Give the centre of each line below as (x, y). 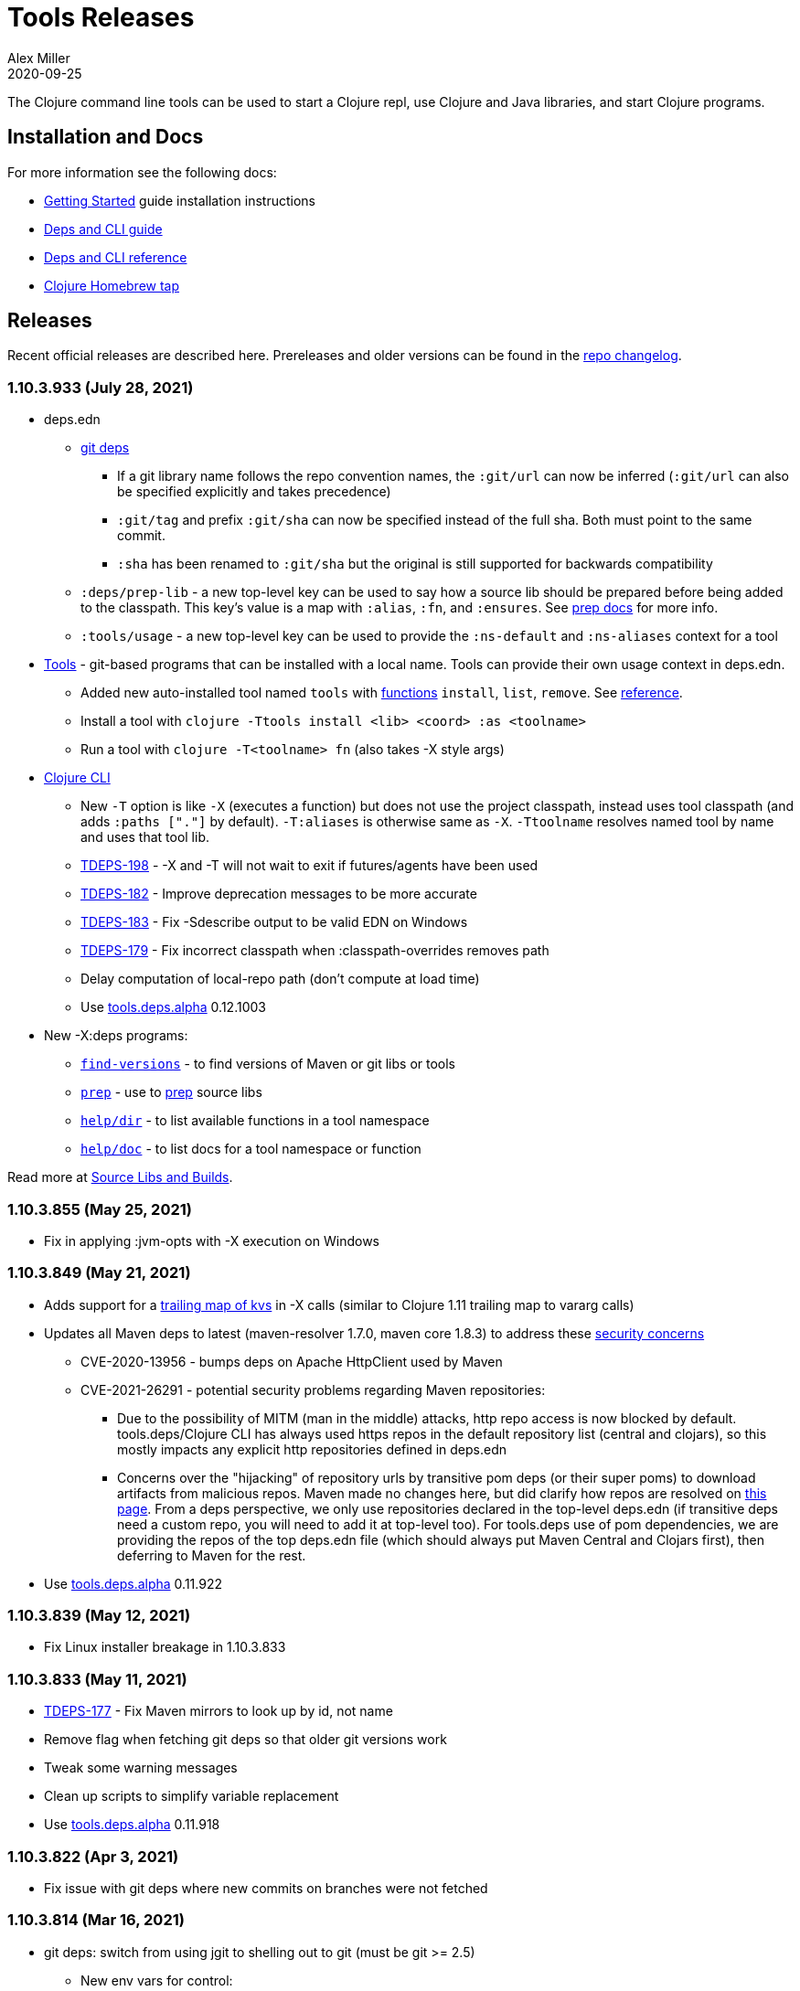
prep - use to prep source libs (171, 1092)
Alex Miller (39, 58)
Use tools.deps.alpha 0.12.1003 (173, 1007)
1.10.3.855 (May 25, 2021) (100, 1209)
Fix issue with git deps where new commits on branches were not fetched (266, 1888)
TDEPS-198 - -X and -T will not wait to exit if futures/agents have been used (309, 866)
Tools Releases (101, 17)
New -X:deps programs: (116, 1036)
